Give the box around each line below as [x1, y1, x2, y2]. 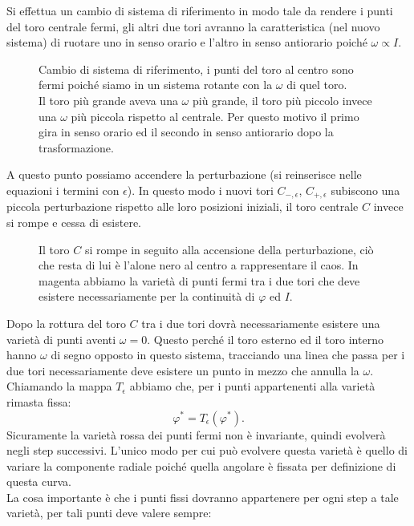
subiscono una [331, 181, 400, 198]
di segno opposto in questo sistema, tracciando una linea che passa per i [51, 346, 405, 363]
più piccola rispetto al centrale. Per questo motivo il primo [71, 107, 359, 124]
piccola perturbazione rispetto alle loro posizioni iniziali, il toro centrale [6, 198, 359, 215]
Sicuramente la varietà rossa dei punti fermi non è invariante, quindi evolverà [6, 426, 386, 443]
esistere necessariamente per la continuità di [39, 288, 255, 305]
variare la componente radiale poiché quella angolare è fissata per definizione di [6, 457, 396, 474]
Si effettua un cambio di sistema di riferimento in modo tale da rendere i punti [6, 2, 393, 18]
